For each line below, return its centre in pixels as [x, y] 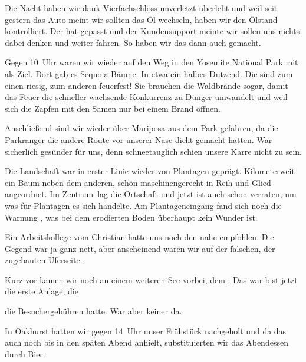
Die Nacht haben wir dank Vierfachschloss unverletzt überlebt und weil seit [141, 8]
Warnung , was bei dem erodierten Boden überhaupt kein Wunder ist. [131, 217]
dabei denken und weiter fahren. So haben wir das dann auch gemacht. [133, 42]
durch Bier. [25, 353]
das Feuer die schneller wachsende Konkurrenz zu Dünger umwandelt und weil [146, 97]
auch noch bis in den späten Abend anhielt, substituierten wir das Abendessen [147, 342]
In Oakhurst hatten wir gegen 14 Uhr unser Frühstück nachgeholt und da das [146, 331]
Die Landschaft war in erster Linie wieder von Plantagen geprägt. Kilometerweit [150, 171]
